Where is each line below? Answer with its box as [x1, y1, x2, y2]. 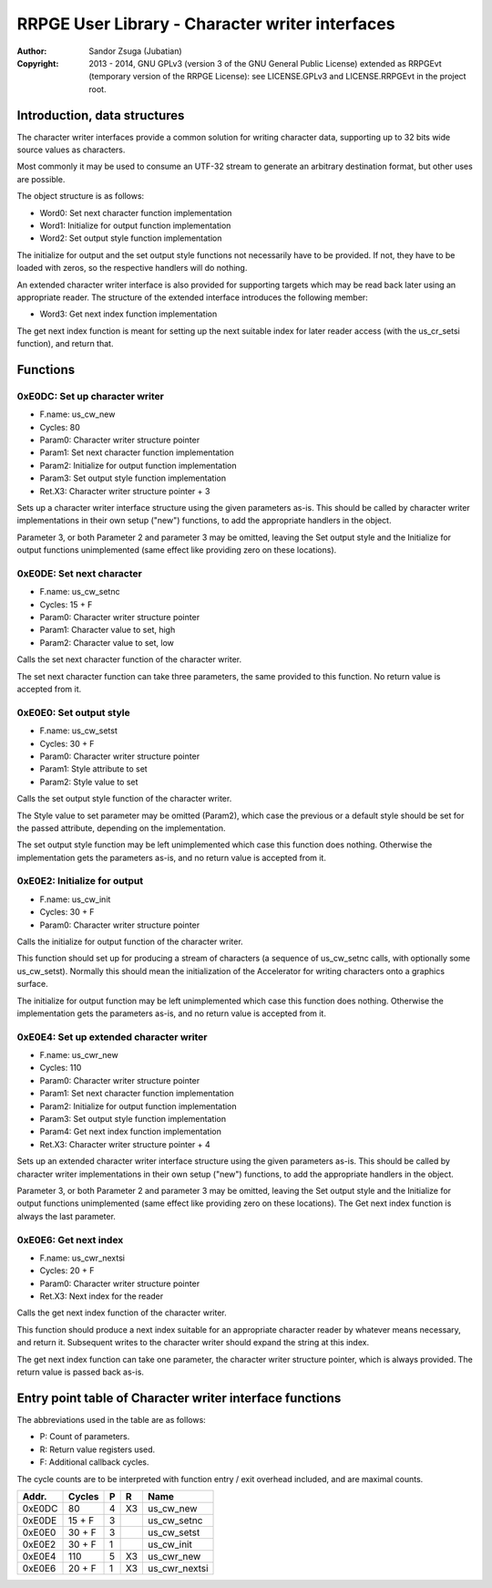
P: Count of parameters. [39, 1431, 130, 1442]
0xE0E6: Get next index [16, 1233, 124, 1246]
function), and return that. [16, 338, 114, 349]
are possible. [16, 173, 66, 184]
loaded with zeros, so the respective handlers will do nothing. [16, 263, 248, 274]
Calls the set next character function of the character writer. [16, 654, 242, 665]
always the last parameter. [16, 1210, 116, 1221]
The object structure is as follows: [16, 191, 145, 202]
